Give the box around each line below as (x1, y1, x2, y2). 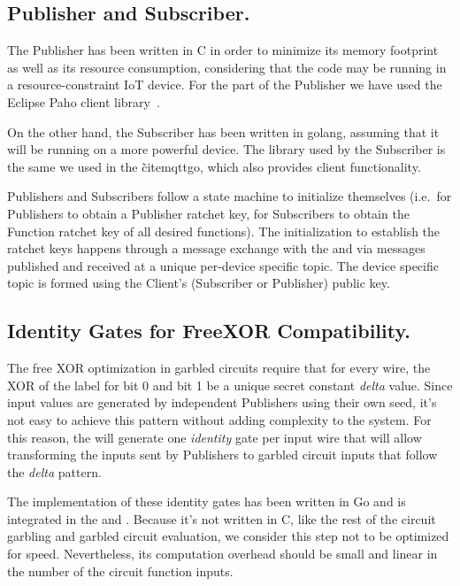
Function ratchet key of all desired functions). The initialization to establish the (7, 221, 441, 240)
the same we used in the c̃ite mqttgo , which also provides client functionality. (7, 157, 421, 175)
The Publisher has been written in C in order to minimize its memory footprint (7, 41, 439, 59)
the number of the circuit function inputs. (7, 561, 234, 580)
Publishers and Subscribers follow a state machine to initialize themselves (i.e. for (7, 187, 452, 205)
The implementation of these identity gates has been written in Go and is (7, 492, 406, 511)
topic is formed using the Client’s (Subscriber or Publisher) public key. (7, 274, 390, 292)
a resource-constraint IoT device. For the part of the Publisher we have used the (7, 75, 442, 94)
